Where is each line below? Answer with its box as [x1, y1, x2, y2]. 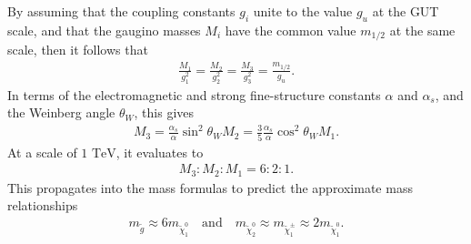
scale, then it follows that [7, 40, 148, 59]
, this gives [134, 103, 195, 122]
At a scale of [7, 142, 77, 161]
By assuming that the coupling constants [7, 2, 235, 20]
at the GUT [372, 2, 439, 20]
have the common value [225, 20, 356, 39]
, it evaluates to [115, 142, 204, 161]
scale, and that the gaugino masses [7, 20, 201, 39]
